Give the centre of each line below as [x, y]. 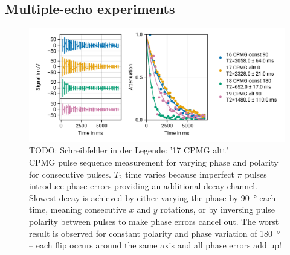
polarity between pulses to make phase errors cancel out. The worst [154, 221]
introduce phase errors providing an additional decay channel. [143, 186]
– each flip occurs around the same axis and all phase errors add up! [155, 245]
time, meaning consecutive [78, 209]
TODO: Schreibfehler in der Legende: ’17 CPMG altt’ [129, 150]
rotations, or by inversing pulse [217, 209]
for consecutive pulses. [70, 174]
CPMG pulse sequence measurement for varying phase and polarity [154, 162]
